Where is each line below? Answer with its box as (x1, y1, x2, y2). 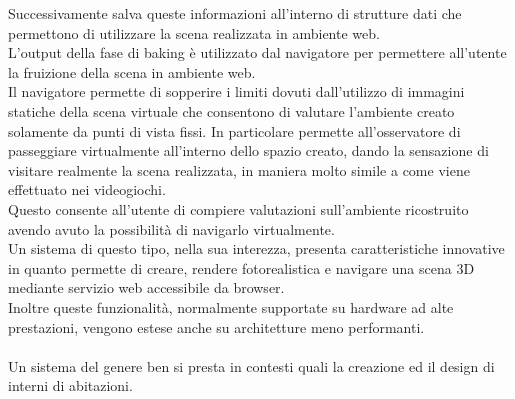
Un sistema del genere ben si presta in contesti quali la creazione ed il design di (8, 355, 495, 376)
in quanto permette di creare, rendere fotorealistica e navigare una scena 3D (8, 257, 475, 278)
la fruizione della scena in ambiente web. (8, 61, 256, 82)
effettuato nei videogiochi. (8, 179, 166, 200)
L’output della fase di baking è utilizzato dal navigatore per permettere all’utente (8, 42, 507, 63)
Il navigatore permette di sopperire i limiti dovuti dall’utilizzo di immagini (8, 81, 465, 102)
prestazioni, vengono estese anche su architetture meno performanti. (8, 316, 425, 337)
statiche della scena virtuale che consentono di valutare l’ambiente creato (8, 100, 455, 121)
